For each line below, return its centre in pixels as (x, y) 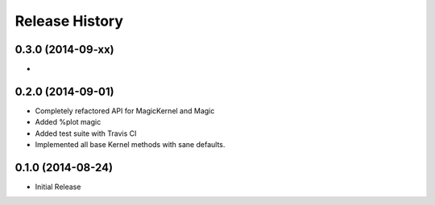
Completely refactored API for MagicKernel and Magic (125, 111)
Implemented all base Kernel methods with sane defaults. (130, 145)
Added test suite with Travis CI (86, 133)
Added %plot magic (68, 122)
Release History (69, 21)
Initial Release (58, 187)
